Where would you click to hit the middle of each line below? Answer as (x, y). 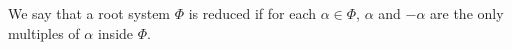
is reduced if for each (252, 13)
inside (115, 32)
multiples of (44, 32)
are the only (467, 13)
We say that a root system (89, 13)
